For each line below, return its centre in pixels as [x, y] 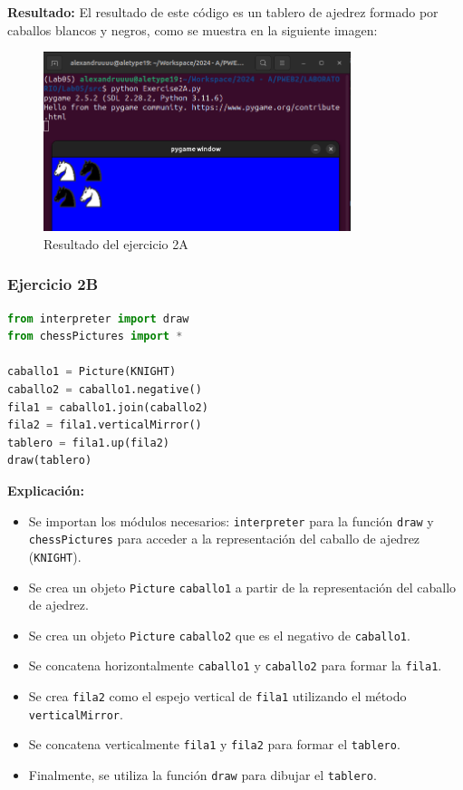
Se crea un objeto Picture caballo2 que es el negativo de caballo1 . [219, 635]
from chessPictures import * [95, 337]
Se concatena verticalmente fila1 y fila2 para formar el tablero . [214, 744]
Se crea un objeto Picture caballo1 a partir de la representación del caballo [242, 587]
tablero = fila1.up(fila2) [88, 443]
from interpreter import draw [98, 318]
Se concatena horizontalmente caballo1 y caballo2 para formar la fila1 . [235, 665]
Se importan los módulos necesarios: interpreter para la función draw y [231, 520]
